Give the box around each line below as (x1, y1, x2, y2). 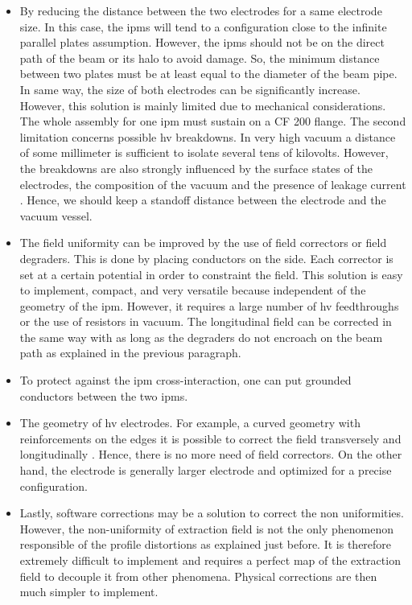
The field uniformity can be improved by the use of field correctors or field (19, 234, 387, 251)
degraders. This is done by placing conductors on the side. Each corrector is (19, 249, 393, 266)
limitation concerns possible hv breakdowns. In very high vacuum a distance (19, 128, 396, 145)
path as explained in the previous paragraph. (19, 344, 241, 361)
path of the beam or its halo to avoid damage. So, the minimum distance (19, 49, 380, 66)
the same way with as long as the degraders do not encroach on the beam (19, 328, 383, 345)
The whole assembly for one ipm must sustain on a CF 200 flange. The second (19, 113, 406, 130)
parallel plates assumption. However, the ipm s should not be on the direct (19, 34, 385, 51)
